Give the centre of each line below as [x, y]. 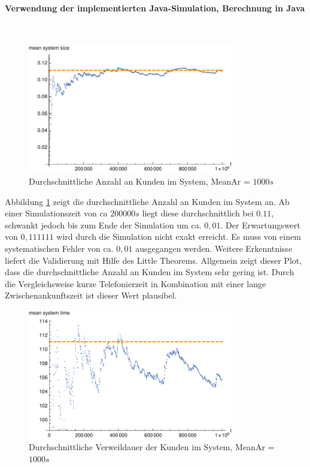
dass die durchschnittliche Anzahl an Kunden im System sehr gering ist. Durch [150, 272]
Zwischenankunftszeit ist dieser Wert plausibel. [91, 295]
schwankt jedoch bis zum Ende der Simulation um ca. [103, 225]
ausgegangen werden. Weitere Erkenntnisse [214, 248]
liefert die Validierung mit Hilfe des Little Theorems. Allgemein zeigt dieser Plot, [154, 260]
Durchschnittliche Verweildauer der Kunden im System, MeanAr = [152, 447]
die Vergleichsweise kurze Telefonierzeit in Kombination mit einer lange [136, 283]
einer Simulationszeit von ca [56, 213]
